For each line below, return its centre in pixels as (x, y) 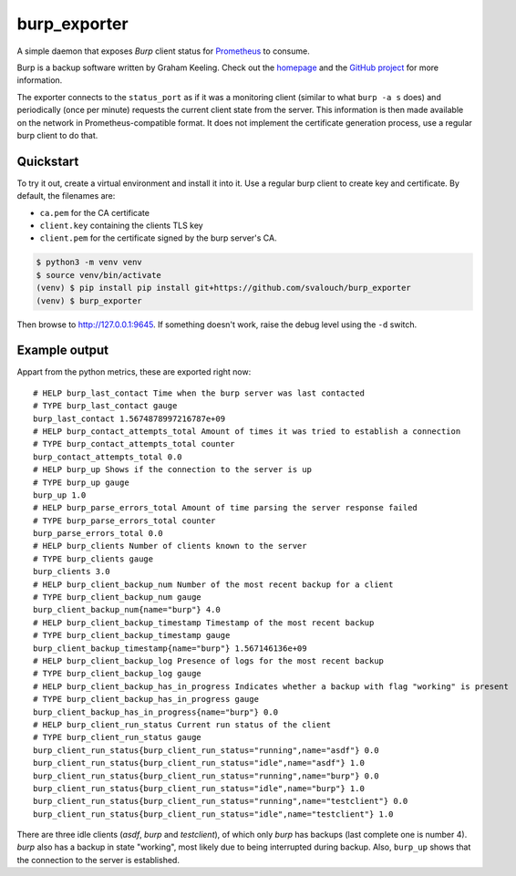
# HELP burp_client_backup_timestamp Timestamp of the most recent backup (204, 623)
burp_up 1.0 (60, 495)
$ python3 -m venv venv (89, 263)
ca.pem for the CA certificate (95, 212)
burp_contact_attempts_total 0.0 (108, 457)
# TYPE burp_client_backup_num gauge (118, 598)
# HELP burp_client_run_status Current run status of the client (182, 724)
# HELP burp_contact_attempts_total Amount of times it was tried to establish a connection (247, 431)
